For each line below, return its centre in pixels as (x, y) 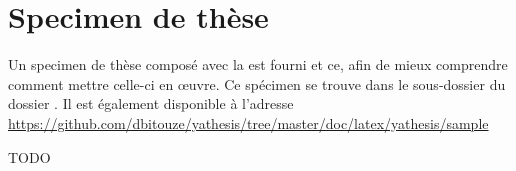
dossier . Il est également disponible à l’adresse (151, 103)
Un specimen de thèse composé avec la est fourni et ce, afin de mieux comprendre (258, 64)
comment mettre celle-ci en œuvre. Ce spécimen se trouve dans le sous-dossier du (257, 83)
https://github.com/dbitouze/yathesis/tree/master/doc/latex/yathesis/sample (248, 122)
